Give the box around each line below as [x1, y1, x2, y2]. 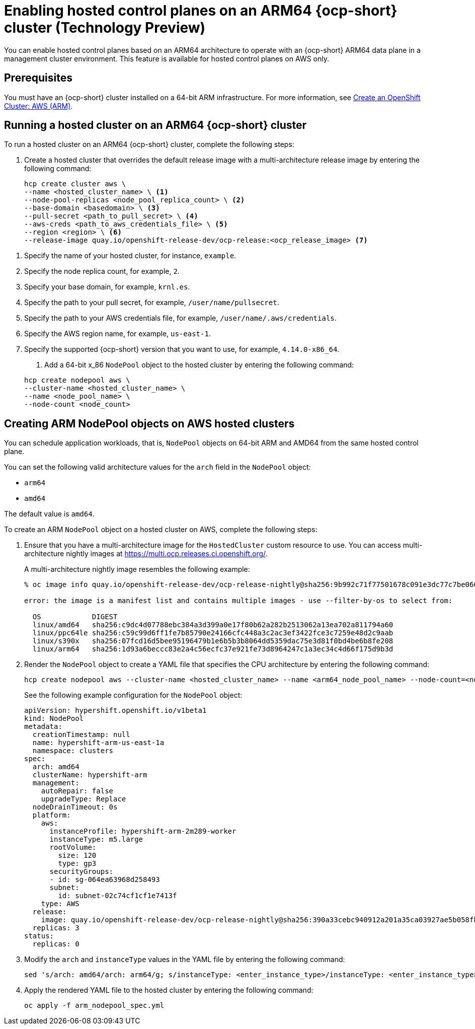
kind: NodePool [24, 714, 84, 723]
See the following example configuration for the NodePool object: [24, 691, 243, 700]
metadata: [24, 722, 62, 731]
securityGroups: [49, 867, 114, 876]
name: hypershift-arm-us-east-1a [32, 739, 165, 747]
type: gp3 [58, 859, 97, 868]
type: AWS [41, 900, 80, 908]
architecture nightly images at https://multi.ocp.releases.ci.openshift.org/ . [24, 549, 268, 558]
